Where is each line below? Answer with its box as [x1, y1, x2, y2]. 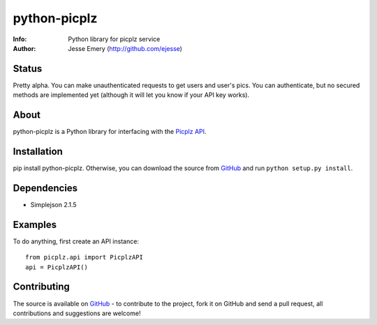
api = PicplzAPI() [25, 263, 89, 271]
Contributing [13, 281, 70, 293]
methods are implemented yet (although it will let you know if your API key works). [13, 91, 250, 99]
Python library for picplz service [68, 35, 161, 43]
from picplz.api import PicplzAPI [25, 253, 143, 262]
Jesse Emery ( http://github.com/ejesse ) [68, 44, 183, 52]
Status [13, 63, 43, 75]
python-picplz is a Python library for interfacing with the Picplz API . [13, 128, 207, 136]
